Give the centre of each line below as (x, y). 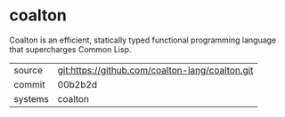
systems (31, 98)
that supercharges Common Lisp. (70, 49)
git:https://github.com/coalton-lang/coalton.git (155, 70)
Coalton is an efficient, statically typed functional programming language (143, 40)
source (28, 70)
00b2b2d (77, 84)
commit (29, 84)
